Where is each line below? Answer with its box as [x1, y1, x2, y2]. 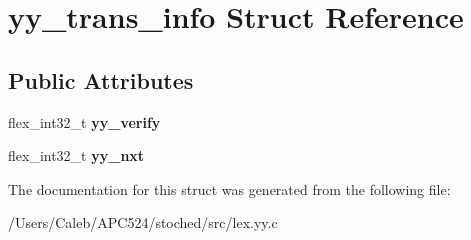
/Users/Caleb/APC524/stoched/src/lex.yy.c [8, 212, 278, 233]
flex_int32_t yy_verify [8, 111, 161, 132]
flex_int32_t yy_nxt [8, 145, 145, 166]
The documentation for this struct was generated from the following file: [8, 178, 451, 199]
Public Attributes [8, 64, 194, 95]
